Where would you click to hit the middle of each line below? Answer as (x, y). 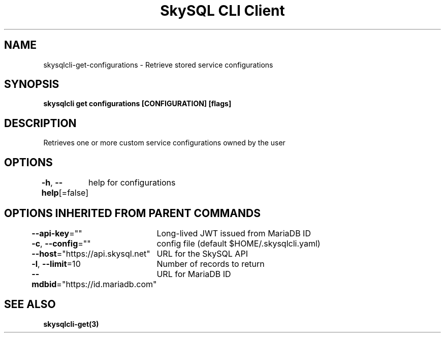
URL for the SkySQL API (202, 253)
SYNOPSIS (32, 84)
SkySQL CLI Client (222, 11)
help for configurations (132, 183)
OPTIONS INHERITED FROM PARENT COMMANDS (132, 213)
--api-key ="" (57, 233)
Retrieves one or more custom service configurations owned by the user (164, 143)
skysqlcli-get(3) (71, 324)
